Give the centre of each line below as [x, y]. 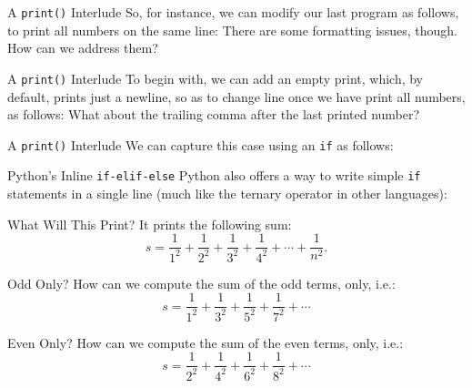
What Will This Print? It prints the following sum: [150, 224]
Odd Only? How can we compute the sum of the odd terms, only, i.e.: [201, 283]
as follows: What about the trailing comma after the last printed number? [214, 114]
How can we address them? [83, 48]
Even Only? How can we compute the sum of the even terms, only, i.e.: [206, 342]
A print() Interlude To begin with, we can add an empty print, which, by [216, 78]
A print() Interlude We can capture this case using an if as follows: [201, 144]
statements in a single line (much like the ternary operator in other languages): [227, 193]
